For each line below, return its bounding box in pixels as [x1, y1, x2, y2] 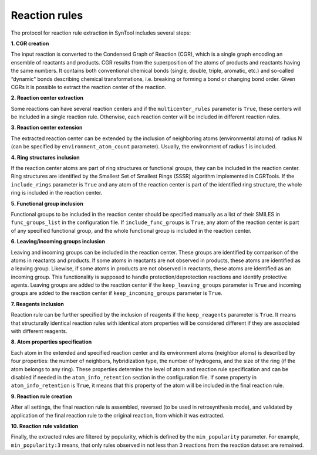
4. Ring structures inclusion [11, 154, 80, 161]
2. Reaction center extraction [11, 94, 84, 101]
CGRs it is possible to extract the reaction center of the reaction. [11, 83, 167, 90]
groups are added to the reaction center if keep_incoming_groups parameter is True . [11, 290, 223, 297]
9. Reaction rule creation [11, 393, 72, 400]
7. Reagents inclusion [11, 300, 64, 307]
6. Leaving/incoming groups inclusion [11, 238, 106, 245]
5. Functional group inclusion [11, 200, 83, 207]
